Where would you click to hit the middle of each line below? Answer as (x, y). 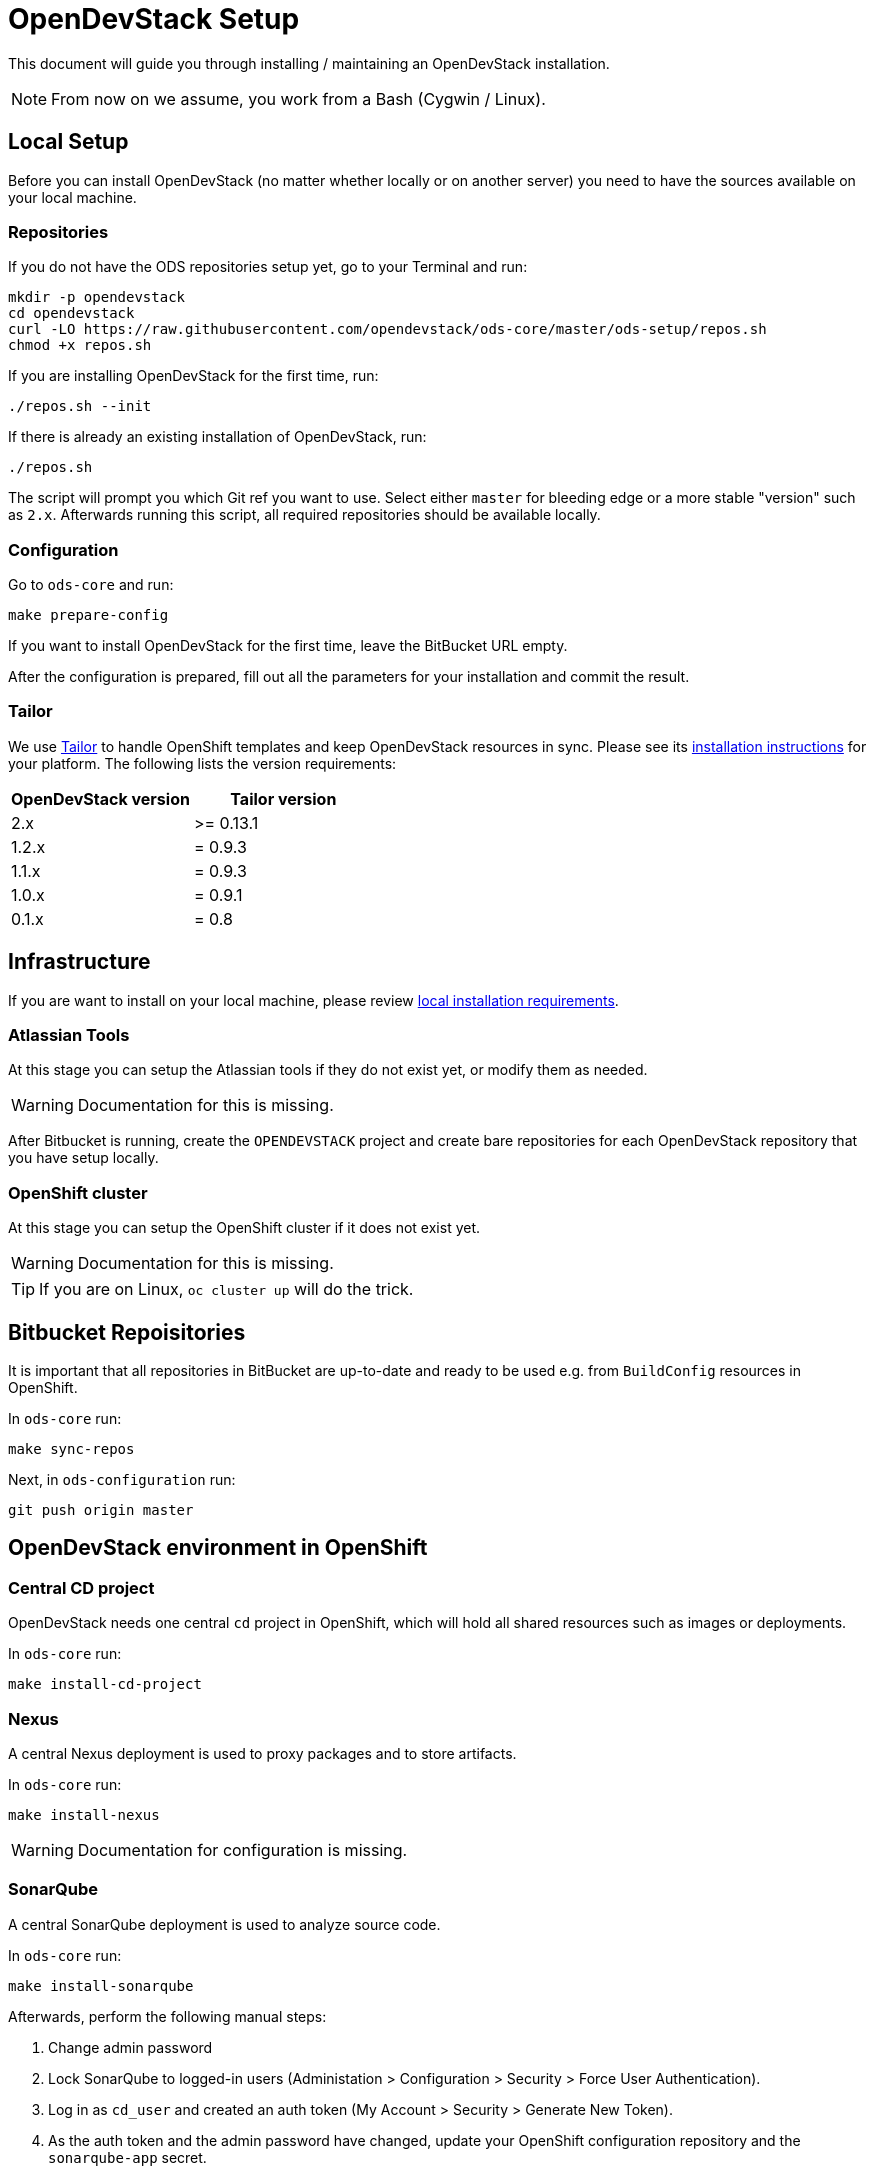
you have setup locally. (83, 1158)
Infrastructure (79, 962)
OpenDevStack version (100, 798)
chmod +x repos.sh (80, 345)
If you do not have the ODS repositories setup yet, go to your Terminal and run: (268, 267)
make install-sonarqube (101, 1985)
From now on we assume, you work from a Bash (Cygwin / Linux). (298, 98)
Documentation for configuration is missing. (242, 1850)
